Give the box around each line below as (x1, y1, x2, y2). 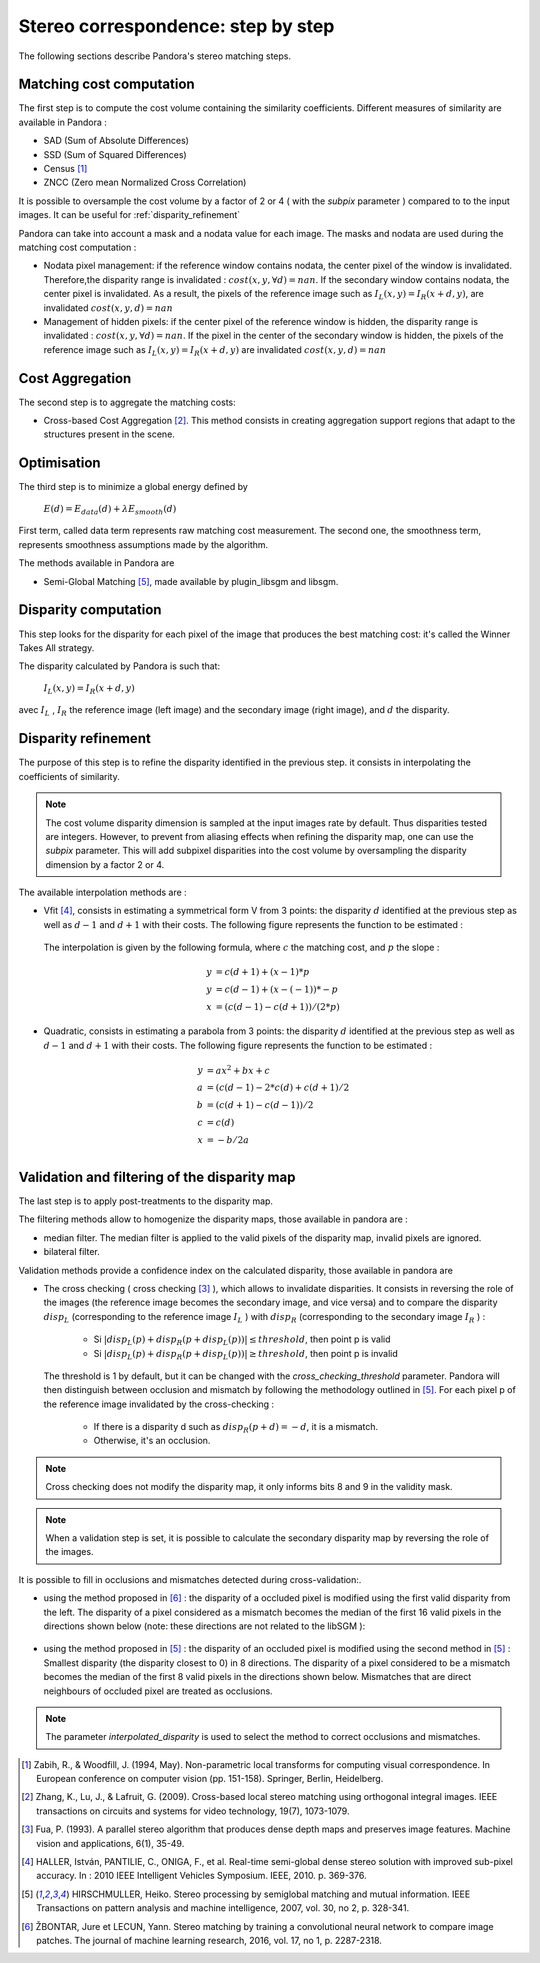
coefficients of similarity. (18, 770, 120, 782)
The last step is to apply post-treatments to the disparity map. (18, 1195, 274, 1207)
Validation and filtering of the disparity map (18, 1168, 296, 1185)
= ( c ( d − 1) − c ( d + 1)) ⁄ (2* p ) (215, 1001, 340, 1013)
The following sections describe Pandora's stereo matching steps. (18, 50, 292, 62)
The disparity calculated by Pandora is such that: (18, 660, 220, 672)
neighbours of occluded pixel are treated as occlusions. (43, 1685, 274, 1697)
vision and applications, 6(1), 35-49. (36, 1837, 185, 1849)
